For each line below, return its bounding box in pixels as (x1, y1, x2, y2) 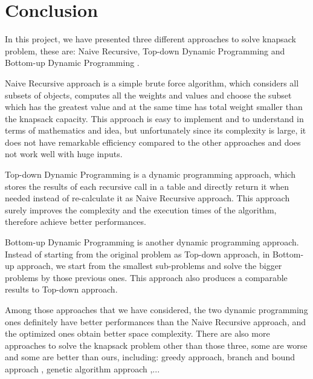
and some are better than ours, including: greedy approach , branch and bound (5, 351, 295, 363)
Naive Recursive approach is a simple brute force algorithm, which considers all (5, 76, 299, 89)
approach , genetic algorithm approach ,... (5, 362, 160, 375)
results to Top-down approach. (5, 283, 118, 296)
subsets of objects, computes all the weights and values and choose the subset (5, 88, 292, 101)
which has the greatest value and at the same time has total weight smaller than (5, 100, 303, 113)
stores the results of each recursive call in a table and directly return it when (5, 180, 289, 192)
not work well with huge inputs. (5, 147, 123, 160)
